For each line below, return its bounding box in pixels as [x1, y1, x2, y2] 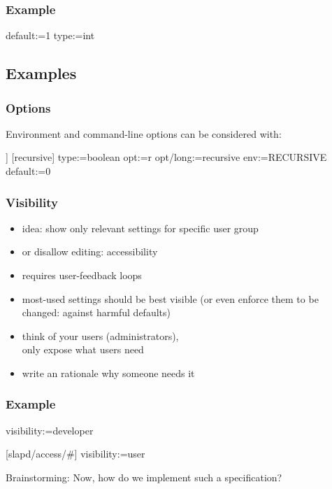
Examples [6, 62, 77, 84]
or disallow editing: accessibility [22, 244, 158, 259]
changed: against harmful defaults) [22, 305, 171, 320]
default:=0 [6, 164, 51, 178]
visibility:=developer [6, 423, 94, 437]
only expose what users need [22, 342, 144, 357]
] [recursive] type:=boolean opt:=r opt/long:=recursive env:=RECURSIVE [6, 150, 327, 164]
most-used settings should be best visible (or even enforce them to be [22, 291, 319, 306]
